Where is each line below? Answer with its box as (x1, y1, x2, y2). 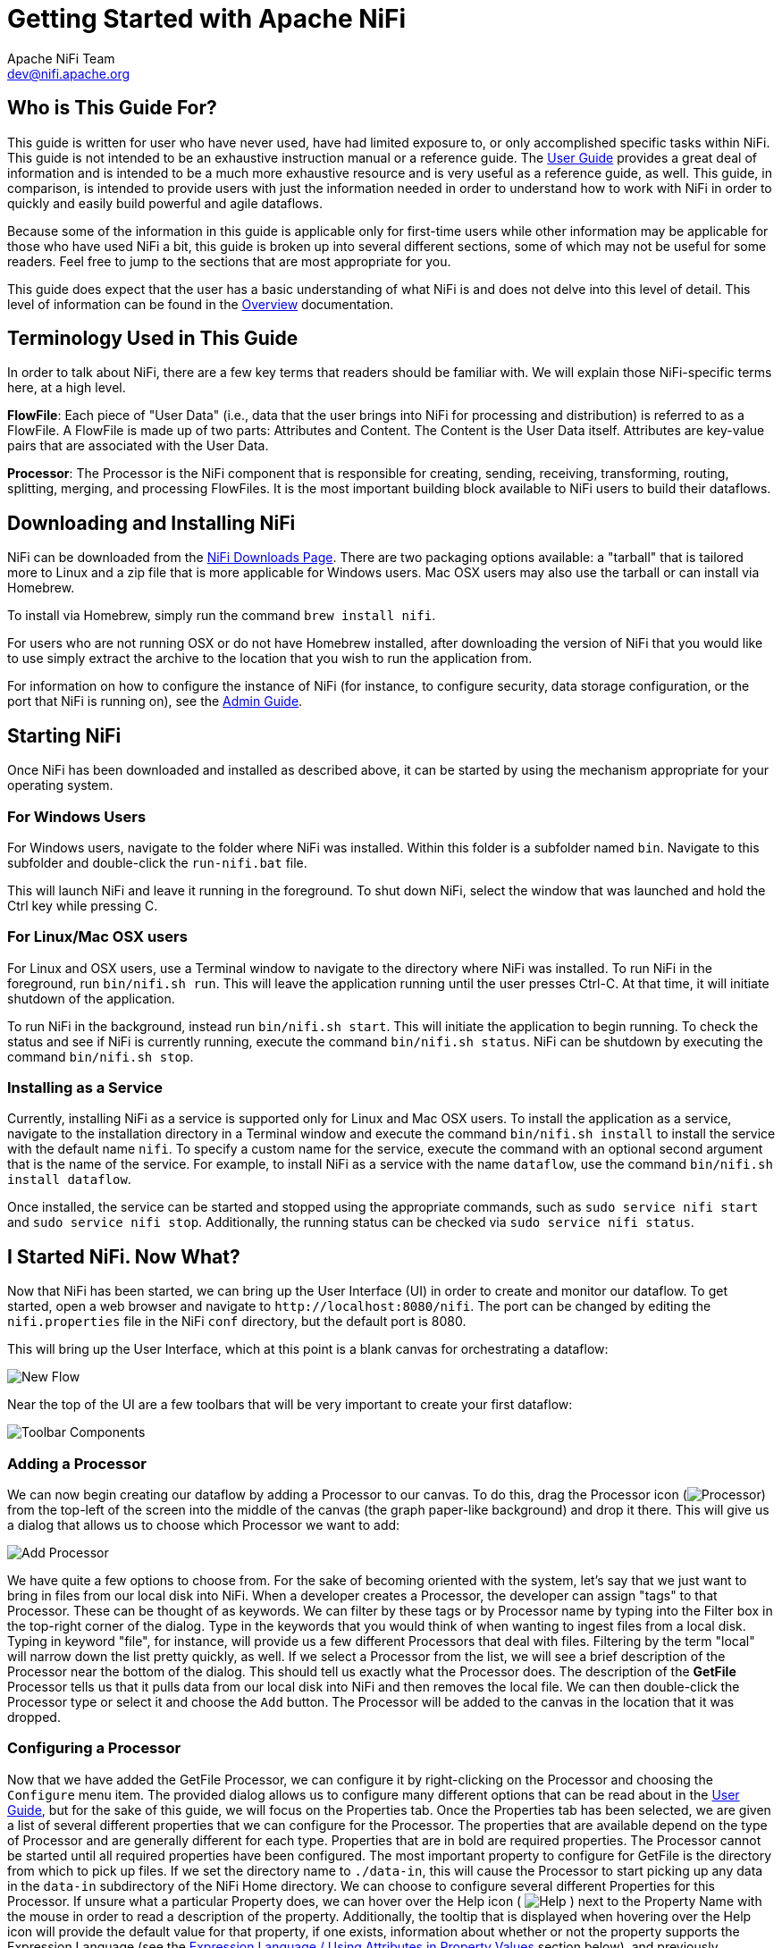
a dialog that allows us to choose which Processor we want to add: (7, 1516, 400, 1532)
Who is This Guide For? (7, 97, 217, 120)
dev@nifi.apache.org (7, 65, 130, 81)
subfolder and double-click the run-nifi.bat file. (7, 854, 307, 870)
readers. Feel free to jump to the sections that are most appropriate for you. (7, 253, 451, 269)
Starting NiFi (7, 724, 122, 747)
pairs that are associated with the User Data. (7, 438, 269, 454)
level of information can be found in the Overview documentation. (7, 296, 394, 312)
